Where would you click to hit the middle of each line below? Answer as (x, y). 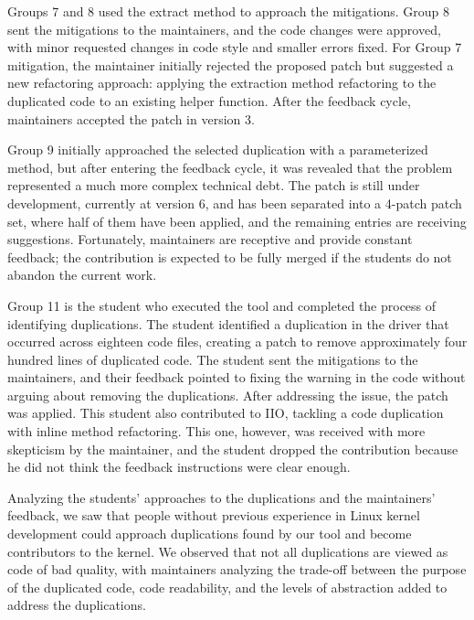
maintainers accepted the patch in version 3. (131, 118)
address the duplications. (77, 605)
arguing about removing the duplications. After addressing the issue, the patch (228, 395)
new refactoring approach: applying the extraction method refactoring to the (222, 83)
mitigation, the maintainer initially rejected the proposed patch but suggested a (231, 64)
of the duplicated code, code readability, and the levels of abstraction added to (227, 587)
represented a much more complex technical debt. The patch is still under (214, 185)
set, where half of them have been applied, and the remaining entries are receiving (237, 221)
